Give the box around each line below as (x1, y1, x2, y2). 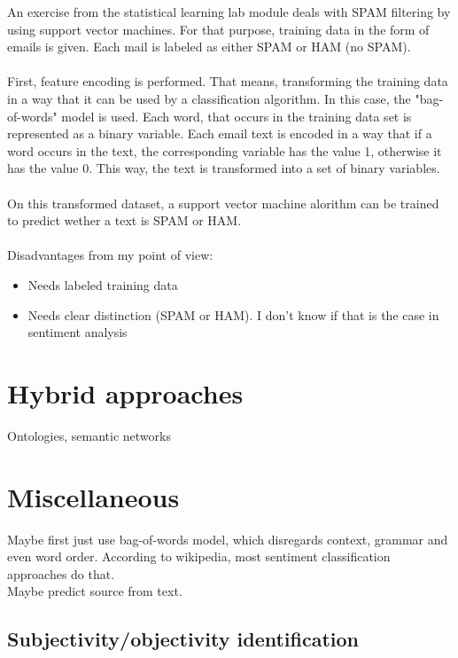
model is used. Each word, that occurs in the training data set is (61, 106, 412, 125)
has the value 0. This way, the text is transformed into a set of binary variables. (7, 159, 440, 177)
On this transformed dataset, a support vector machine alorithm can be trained (7, 193, 439, 212)
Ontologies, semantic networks (7, 426, 171, 444)
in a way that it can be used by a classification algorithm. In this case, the (7, 89, 411, 107)
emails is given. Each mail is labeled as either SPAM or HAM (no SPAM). (7, 37, 411, 56)
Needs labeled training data (27, 275, 178, 294)
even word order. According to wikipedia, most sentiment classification (7, 547, 391, 566)
